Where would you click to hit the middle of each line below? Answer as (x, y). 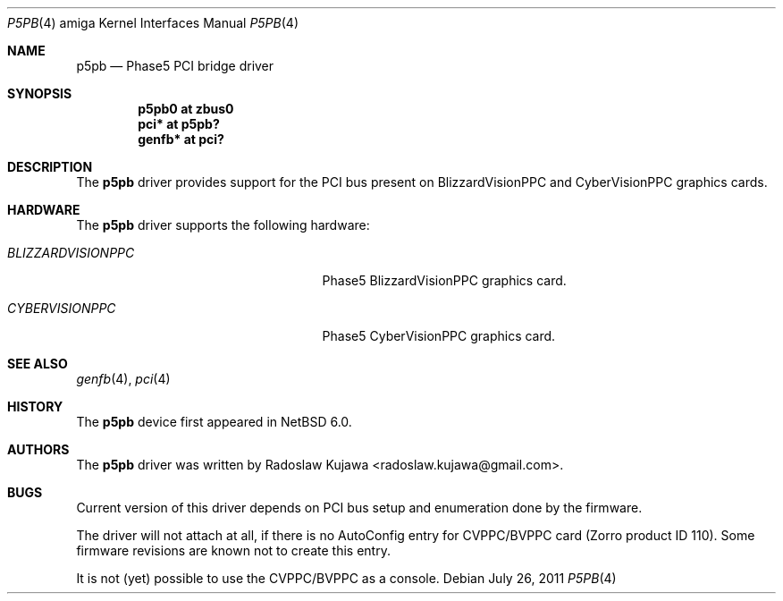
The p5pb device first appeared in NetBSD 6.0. (214, 422)
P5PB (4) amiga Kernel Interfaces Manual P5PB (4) (153, 23)
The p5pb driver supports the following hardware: (223, 225)
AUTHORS (38, 449)
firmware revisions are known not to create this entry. (233, 550)
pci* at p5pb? (179, 124)
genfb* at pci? (181, 139)
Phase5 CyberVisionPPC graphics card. (439, 336)
